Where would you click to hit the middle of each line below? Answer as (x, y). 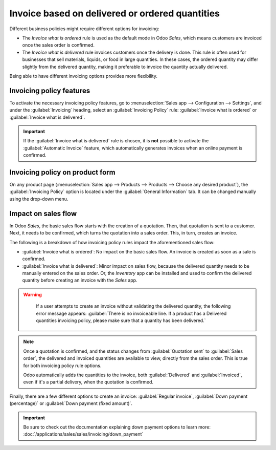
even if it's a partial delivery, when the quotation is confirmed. (88, 382)
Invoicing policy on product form (62, 172)
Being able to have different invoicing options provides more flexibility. (84, 76)
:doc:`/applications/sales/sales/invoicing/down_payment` (83, 434)
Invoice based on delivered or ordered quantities (114, 13)
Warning (32, 294)
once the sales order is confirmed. (58, 45)
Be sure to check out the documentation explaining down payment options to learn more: (117, 427)
